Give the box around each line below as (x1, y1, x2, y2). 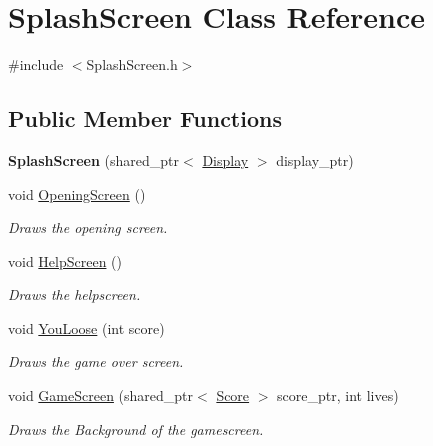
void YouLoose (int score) (8, 317, 165, 338)
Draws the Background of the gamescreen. (8, 418, 264, 439)
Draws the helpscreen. (8, 284, 141, 305)
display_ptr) (276, 149, 354, 170)
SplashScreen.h (86, 54, 178, 75)
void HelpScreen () (8, 250, 123, 271)
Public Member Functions (8, 103, 282, 134)
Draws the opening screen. (8, 217, 168, 238)
